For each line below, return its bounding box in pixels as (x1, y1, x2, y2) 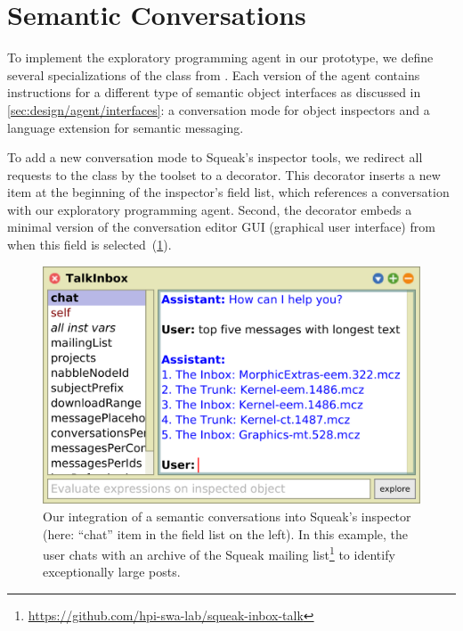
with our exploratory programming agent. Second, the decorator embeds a (7, 200, 412, 218)
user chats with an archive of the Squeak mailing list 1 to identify (43, 543, 395, 563)
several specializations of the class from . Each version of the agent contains (7, 65, 420, 84)
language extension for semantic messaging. (7, 118, 244, 136)
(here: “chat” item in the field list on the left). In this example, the (43, 524, 409, 543)
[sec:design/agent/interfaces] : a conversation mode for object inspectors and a (7, 100, 430, 119)
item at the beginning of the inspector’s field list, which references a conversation (7, 183, 450, 201)
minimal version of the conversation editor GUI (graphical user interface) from (7, 217, 435, 236)
